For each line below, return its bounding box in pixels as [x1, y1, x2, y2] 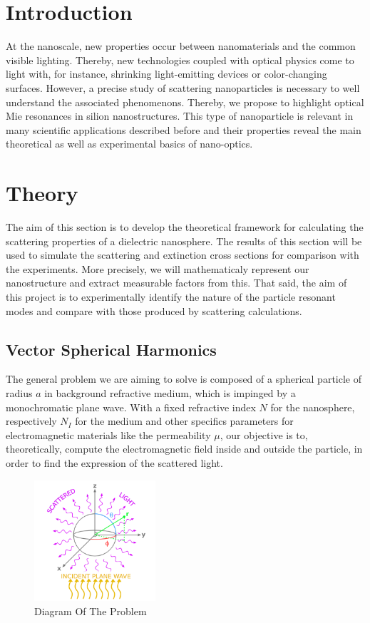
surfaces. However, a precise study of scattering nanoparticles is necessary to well [6, 80, 360, 95]
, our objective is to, [220, 427, 308, 442]
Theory [6, 178, 78, 207]
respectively [6, 413, 57, 428]
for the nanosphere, [270, 399, 355, 414]
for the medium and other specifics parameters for [75, 413, 294, 428]
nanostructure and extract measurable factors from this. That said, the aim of [6, 275, 347, 290]
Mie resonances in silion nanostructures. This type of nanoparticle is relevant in [6, 108, 354, 123]
